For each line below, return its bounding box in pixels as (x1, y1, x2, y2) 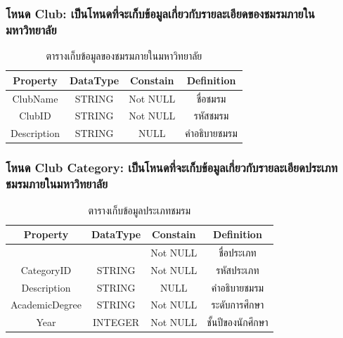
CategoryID (20, 262, 72, 277)
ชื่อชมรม (196, 91, 226, 105)
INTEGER (93, 315, 140, 330)
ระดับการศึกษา (211, 297, 264, 312)
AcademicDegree (11, 297, 82, 312)
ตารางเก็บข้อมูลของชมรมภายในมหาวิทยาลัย (46, 48, 202, 63)
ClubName (12, 91, 58, 105)
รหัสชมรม (193, 108, 229, 123)
